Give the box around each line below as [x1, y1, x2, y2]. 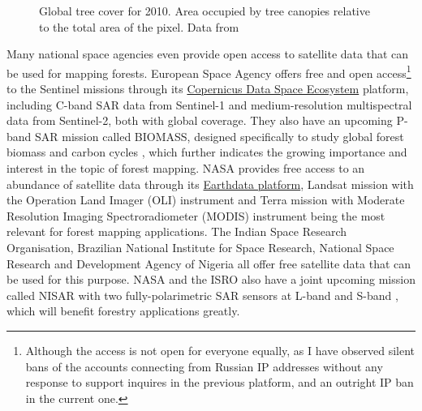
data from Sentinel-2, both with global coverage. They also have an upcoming [6, 112, 393, 129]
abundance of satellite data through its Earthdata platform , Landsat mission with [6, 175, 414, 192]
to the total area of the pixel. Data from [39, 18, 239, 35]
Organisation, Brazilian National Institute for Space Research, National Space [6, 238, 394, 255]
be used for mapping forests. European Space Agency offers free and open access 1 [6, 62, 411, 81]
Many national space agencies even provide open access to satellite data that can [6, 45, 409, 62]
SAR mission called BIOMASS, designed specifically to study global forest [35, 127, 404, 144]
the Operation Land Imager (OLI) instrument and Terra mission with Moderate [6, 191, 405, 208]
